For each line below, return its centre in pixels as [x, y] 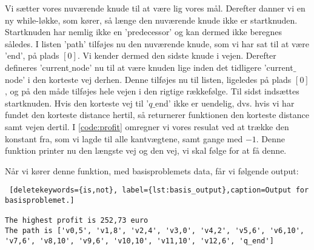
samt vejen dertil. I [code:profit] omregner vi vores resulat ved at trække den [147, 126]
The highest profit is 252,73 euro [77, 221]
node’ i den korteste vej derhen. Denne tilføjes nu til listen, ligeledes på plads [148, 79]
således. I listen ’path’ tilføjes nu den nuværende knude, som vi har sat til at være [157, 43]
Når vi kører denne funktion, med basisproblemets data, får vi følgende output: [152, 170]
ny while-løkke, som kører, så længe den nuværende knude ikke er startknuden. [151, 20]
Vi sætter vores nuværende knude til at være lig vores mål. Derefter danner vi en [155, 8]
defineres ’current [37, 67]
